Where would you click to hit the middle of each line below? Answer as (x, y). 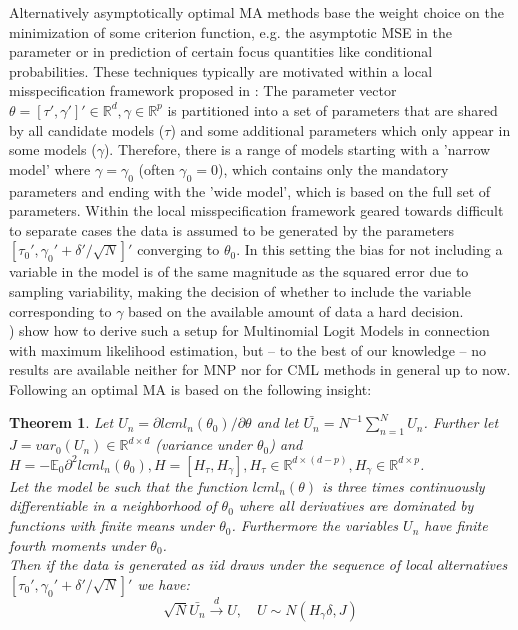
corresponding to (60, 310)
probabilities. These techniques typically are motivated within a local (221, 70)
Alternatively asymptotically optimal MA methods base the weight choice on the (256, 12)
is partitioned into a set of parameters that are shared (332, 109)
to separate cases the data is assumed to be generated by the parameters (232, 229)
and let (277, 422)
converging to (178, 249)
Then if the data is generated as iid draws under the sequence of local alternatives (258, 564)
